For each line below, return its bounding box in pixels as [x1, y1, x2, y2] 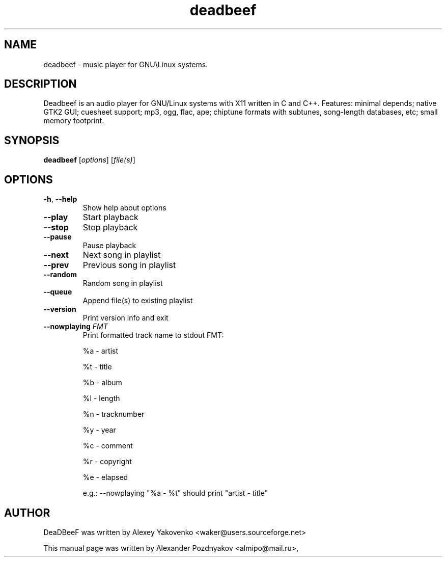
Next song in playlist [82, 250, 161, 260]
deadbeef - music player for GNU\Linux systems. [43, 60, 208, 69]
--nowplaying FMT [43, 322, 108, 331]
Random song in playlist [82, 279, 163, 288]
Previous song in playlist [82, 260, 176, 271]
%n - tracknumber [82, 410, 145, 419]
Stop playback [82, 222, 138, 233]
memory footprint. [43, 116, 104, 125]
